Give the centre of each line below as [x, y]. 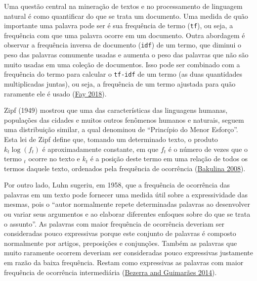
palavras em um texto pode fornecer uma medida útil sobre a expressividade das [126, 194]
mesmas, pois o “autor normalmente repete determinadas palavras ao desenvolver [127, 204]
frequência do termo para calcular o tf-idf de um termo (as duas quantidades [123, 74]
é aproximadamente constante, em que [100, 149]
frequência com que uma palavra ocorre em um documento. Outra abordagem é [125, 35]
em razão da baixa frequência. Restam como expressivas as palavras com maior [124, 262]
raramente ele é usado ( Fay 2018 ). [55, 93]
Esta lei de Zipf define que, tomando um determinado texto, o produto [111, 139]
